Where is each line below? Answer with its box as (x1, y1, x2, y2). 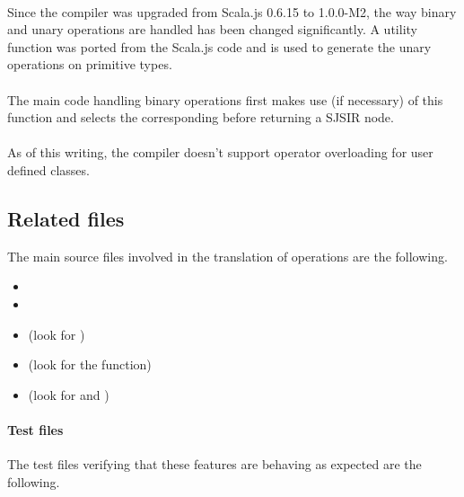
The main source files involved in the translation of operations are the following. (7, 246, 448, 265)
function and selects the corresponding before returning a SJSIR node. (7, 108, 394, 127)
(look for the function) (28, 355, 152, 374)
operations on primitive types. (7, 55, 172, 74)
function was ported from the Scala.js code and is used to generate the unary (7, 37, 432, 56)
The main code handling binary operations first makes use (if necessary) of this (7, 90, 443, 109)
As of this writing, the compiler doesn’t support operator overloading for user (7, 143, 433, 162)
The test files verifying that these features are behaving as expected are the (7, 455, 422, 474)
